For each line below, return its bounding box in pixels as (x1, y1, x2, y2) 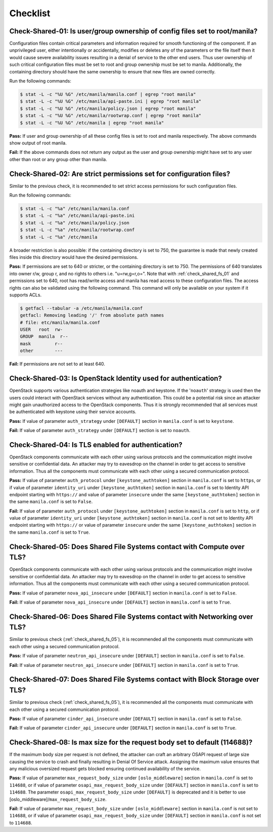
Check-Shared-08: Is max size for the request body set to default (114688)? (9, 738, 253, 747)
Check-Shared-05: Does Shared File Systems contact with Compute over (9, 542, 245, 551)
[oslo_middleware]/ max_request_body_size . (9, 796, 107, 802)
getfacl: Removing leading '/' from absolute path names (20, 312, 164, 319)
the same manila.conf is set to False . (9, 499, 93, 505)
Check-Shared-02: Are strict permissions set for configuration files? (9, 170, 231, 178)
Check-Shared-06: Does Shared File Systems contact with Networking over (9, 612, 253, 621)
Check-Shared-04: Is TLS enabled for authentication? (9, 441, 183, 449)
